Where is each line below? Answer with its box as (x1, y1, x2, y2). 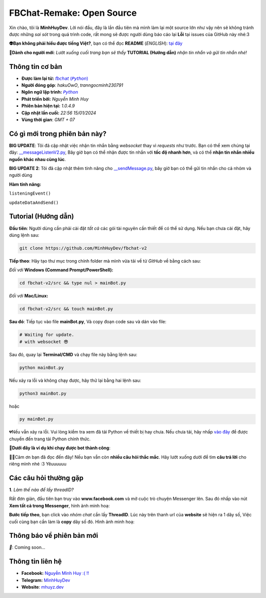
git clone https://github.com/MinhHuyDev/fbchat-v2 (19, 245, 147, 251)
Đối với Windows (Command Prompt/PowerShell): (9, 267, 113, 273)
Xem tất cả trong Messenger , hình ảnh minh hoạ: (9, 502, 110, 508)
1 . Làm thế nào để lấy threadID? (9, 487, 74, 493)
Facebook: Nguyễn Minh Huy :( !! (21, 570, 89, 576)
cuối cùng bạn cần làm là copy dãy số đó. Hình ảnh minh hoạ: (9, 519, 135, 525)
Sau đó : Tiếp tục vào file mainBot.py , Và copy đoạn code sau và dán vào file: (9, 319, 167, 325)
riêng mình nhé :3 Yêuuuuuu (9, 461, 66, 467)
